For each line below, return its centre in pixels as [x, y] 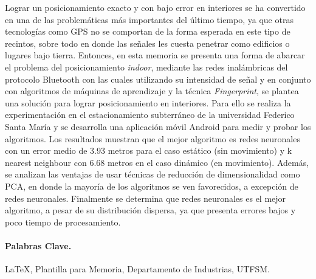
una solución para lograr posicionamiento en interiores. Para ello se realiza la [148, 102]
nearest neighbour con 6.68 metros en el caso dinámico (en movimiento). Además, [157, 162]
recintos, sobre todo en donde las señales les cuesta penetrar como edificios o [147, 43]
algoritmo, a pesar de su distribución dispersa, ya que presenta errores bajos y [150, 210]
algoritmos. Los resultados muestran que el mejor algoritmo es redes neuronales [153, 138]
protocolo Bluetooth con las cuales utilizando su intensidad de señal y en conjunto [158, 79]
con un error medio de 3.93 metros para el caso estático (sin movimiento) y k [149, 150]
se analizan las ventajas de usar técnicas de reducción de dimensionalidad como [153, 174]
